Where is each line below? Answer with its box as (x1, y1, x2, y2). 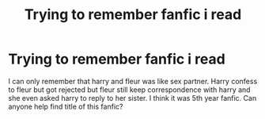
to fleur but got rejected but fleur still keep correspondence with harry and (8, 85, 251, 94)
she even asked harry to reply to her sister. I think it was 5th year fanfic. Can (8, 93, 257, 102)
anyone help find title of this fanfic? (8, 102, 123, 111)
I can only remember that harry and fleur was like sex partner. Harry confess (8, 76, 258, 86)
